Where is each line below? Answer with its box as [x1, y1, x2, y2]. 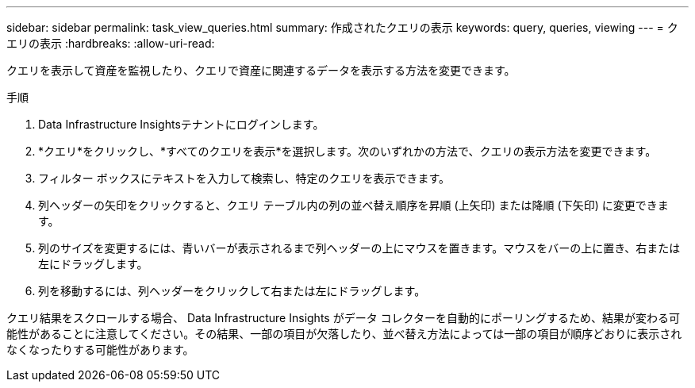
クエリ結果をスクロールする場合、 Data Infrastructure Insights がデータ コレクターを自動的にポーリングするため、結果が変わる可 [6, 311, 681, 325]
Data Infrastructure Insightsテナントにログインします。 [38, 117, 324, 131]
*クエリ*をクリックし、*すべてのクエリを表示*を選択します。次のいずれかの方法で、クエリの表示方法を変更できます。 [38, 144, 657, 158]
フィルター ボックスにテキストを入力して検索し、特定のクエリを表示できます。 [38, 171, 450, 185]
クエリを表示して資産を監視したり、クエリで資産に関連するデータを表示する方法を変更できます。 [6, 63, 516, 77]
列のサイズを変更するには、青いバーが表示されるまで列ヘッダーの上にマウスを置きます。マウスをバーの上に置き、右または [38, 241, 681, 255]
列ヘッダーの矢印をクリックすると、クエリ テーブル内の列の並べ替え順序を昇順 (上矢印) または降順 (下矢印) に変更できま [38, 198, 669, 212]
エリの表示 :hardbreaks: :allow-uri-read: [6, 36, 215, 50]
